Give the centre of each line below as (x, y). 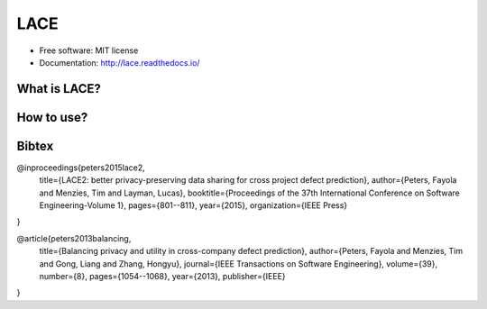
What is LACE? (59, 89)
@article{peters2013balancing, (74, 238)
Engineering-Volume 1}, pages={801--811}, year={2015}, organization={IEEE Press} (193, 205)
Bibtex (35, 145)
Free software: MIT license (89, 50)
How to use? (52, 117)
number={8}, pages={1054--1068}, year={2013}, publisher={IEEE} (162, 276)
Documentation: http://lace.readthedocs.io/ (119, 62)
